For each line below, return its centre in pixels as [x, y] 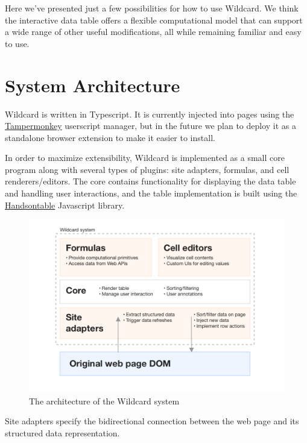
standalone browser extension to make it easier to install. [110, 137]
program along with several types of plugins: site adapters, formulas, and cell [147, 169]
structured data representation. [62, 433]
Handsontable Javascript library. [65, 205]
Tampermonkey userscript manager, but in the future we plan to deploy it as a [151, 126]
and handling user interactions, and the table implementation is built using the [151, 193]
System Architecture [93, 85]
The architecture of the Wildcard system [104, 401]
